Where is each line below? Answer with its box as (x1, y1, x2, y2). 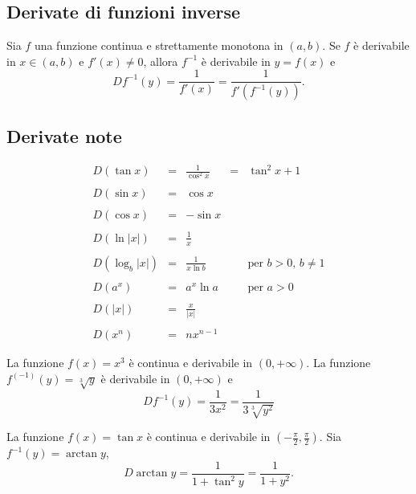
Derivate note (6, 123, 122, 148)
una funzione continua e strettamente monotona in (34, 37, 283, 54)
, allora (143, 52, 178, 69)
